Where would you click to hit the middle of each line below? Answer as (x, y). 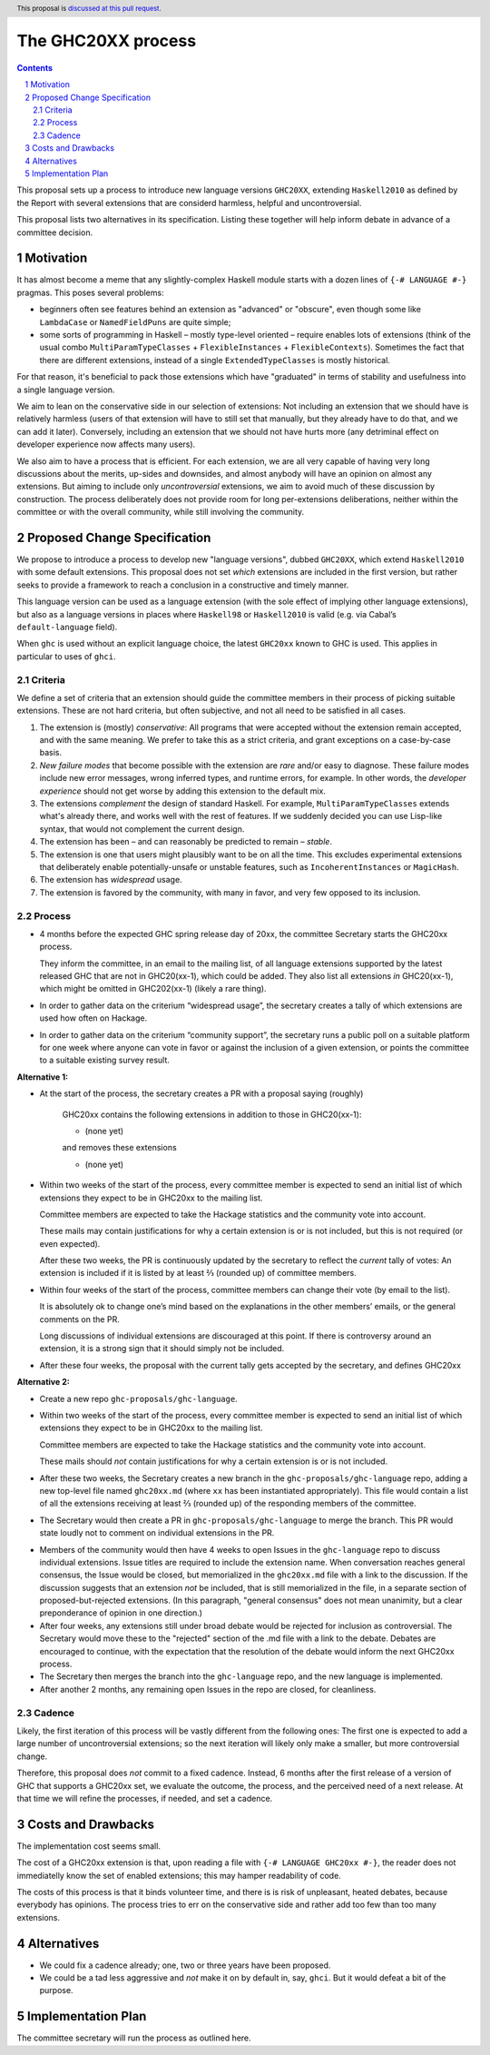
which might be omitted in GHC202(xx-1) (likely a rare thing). (153, 989)
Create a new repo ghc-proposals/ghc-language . (138, 1398)
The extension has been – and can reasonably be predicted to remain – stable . (186, 842)
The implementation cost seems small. (88, 1846)
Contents (35, 67)
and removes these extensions (119, 1148)
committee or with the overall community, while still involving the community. (161, 512)
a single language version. (66, 390)
